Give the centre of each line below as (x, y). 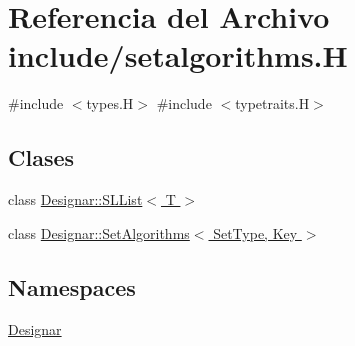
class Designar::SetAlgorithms (99, 232)
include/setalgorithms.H (178, 55)
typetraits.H (272, 103)
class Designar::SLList (75, 199)
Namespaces (72, 286)
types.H (110, 103)
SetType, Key (255, 232)
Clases (41, 157)
